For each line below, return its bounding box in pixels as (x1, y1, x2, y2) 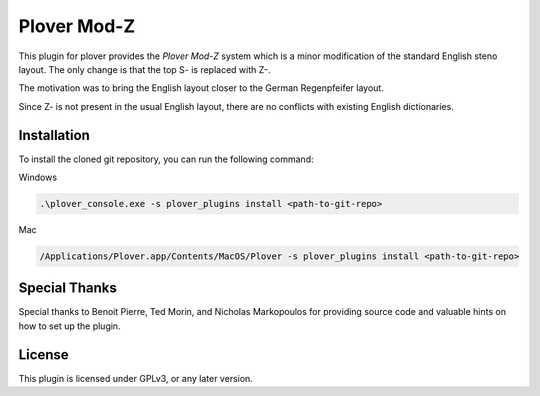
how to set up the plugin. (18, 320, 121, 332)
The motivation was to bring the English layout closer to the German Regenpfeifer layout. (18, 82, 384, 94)
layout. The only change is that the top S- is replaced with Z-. (18, 63, 271, 75)
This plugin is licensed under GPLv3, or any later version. (18, 372, 254, 384)
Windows (18, 171, 58, 184)
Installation (18, 126, 90, 144)
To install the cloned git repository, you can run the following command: (18, 153, 314, 165)
